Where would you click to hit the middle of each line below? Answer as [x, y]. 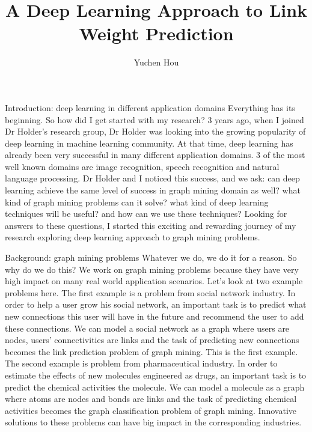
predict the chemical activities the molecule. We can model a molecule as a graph [155, 387]
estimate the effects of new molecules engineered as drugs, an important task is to [156, 375]
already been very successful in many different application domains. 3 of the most [155, 155]
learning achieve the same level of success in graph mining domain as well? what [153, 190]
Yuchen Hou [156, 62]
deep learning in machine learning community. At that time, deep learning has [149, 143]
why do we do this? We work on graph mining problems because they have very [152, 269]
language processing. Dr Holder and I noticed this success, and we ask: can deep [152, 178]
